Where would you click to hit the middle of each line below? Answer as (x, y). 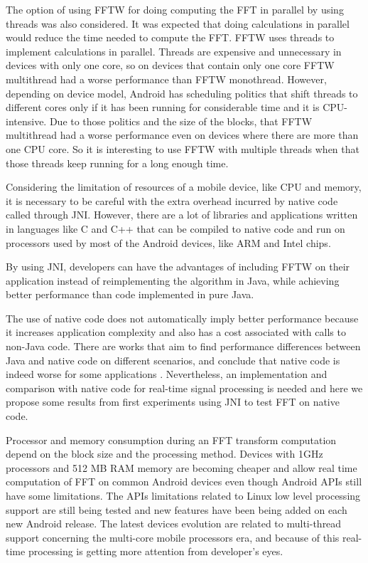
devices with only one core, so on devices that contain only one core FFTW (170, 65)
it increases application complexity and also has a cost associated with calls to (176, 332)
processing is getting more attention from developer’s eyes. (156, 551)
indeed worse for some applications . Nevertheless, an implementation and (167, 374)
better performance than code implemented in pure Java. (130, 294)
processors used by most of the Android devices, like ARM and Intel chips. (168, 242)
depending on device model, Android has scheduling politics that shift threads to (182, 93)
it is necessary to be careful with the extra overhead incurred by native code (172, 200)
